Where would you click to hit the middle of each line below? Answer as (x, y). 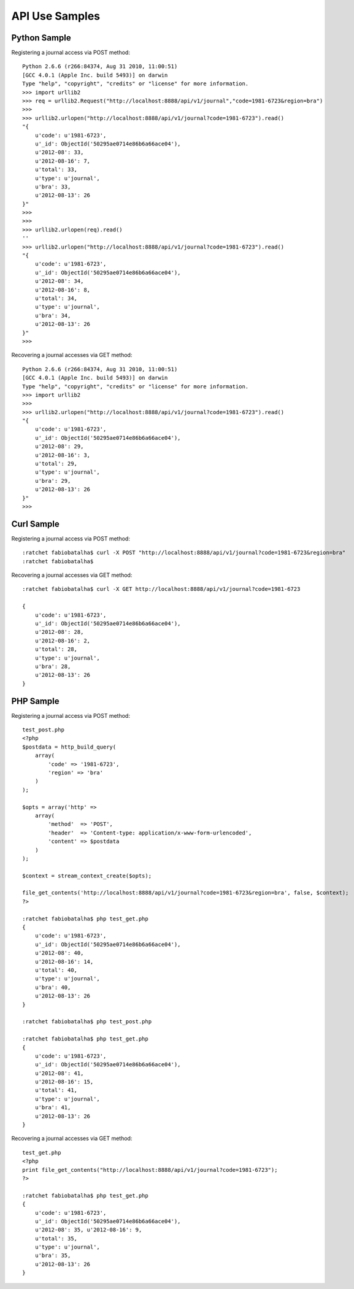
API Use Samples (56, 16)
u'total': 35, (56, 1238)
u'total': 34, (56, 298)
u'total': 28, (56, 649)
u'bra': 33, (53, 187)
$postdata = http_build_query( (69, 747)
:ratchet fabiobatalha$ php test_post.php (87, 1022)
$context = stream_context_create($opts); (87, 875)
